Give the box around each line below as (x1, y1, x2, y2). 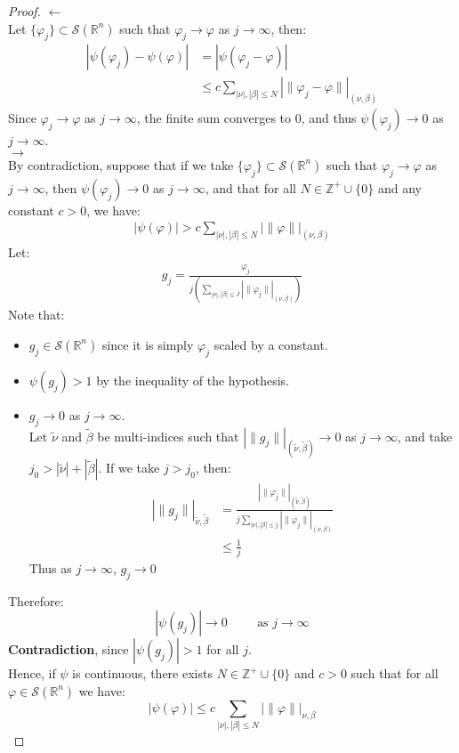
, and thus (301, 109, 357, 127)
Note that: (8, 305, 65, 324)
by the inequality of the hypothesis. (96, 370, 290, 389)
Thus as (28, 558, 72, 577)
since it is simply (101, 335, 194, 353)
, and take (397, 426, 453, 445)
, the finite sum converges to (136, 109, 292, 127)
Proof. (8, 2, 41, 20)
